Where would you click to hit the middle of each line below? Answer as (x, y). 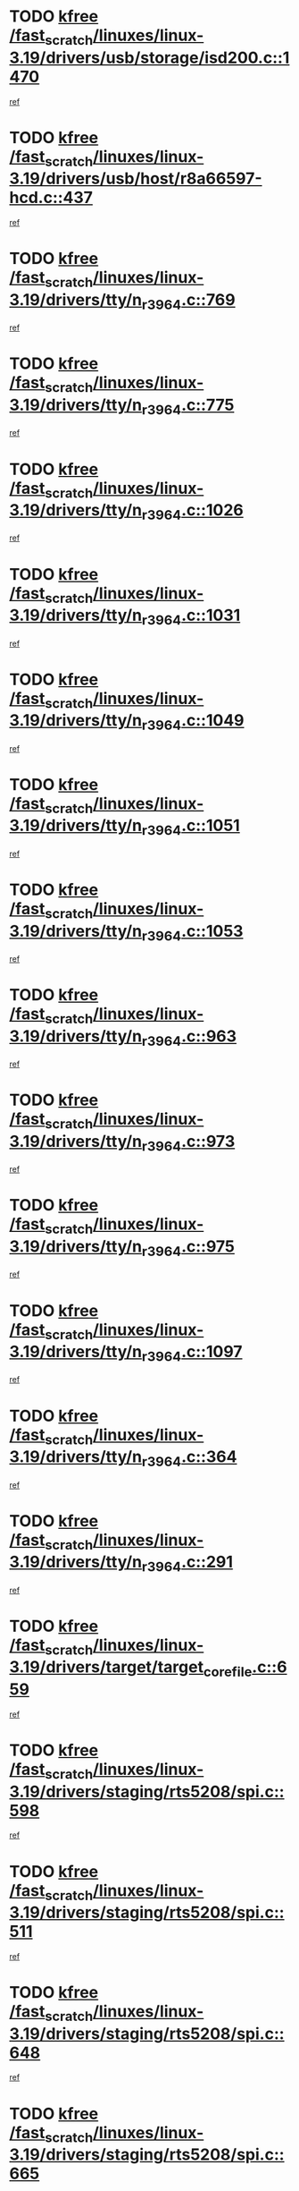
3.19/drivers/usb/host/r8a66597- (136, 178)
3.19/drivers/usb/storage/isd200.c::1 (149, 58)
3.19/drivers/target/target (106, 1667)
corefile (228, 1672)
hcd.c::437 (51, 198)
